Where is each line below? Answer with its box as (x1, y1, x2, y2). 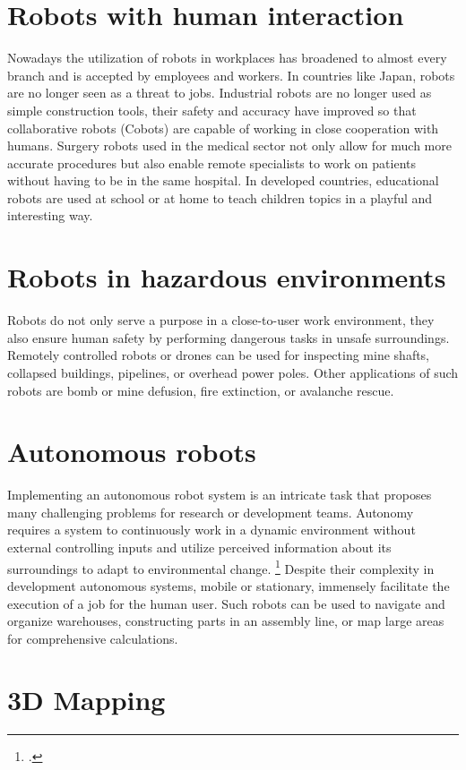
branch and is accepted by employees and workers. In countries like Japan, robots (7, 65, 455, 84)
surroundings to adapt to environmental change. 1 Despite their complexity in (7, 556, 435, 577)
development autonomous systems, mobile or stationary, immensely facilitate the (7, 576, 450, 595)
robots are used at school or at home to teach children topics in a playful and (7, 188, 433, 207)
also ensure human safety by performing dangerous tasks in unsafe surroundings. (7, 328, 450, 346)
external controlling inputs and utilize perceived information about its (7, 538, 392, 557)
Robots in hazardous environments (7, 259, 446, 295)
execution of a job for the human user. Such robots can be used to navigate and (7, 594, 445, 612)
